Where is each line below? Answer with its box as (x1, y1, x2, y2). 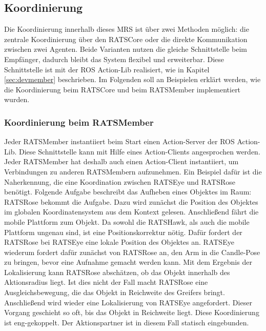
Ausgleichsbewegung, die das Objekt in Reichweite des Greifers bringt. (4, 287, 225, 298)
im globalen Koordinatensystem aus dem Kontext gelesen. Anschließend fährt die (4, 206, 259, 217)
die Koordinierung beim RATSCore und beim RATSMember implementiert (4, 84, 241, 94)
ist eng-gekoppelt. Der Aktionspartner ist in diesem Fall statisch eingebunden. (4, 317, 249, 327)
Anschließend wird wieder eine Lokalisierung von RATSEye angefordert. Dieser (4, 297, 252, 307)
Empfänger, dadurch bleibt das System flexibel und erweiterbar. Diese (4, 53, 224, 64)
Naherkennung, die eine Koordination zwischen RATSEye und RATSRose (4, 176, 235, 187)
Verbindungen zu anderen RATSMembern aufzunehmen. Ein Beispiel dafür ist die (4, 166, 262, 177)
